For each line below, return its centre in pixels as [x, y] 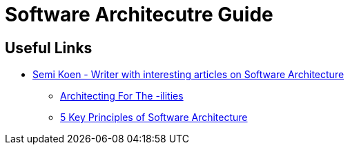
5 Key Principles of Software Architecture [154, 118]
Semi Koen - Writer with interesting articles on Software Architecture [188, 75]
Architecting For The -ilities [122, 96]
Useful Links [49, 48]
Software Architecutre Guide [139, 15]
